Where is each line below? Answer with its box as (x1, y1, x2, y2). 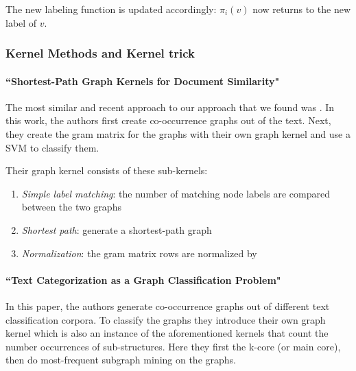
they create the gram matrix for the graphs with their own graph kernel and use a (5, 127, 351, 141)
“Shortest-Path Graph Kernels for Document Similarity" (5, 73, 280, 88)
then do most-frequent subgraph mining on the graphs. (5, 352, 236, 367)
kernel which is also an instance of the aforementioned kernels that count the (5, 326, 329, 340)
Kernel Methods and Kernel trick (5, 45, 195, 62)
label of (5, 15, 37, 29)
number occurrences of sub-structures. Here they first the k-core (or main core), (5, 339, 341, 353)
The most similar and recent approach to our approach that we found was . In (5, 99, 335, 114)
